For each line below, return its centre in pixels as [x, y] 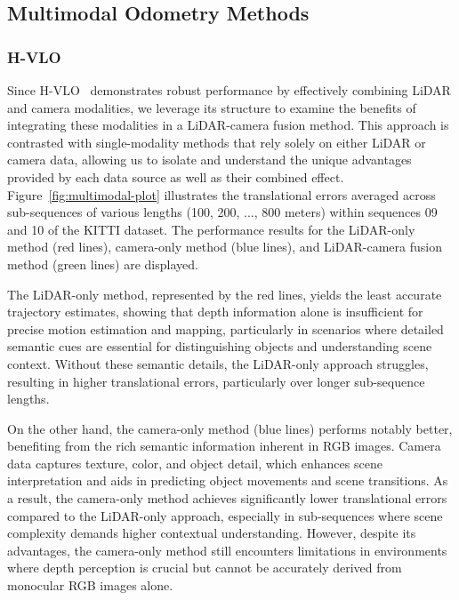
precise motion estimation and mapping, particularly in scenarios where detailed [225, 328]
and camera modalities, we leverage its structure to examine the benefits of [212, 107]
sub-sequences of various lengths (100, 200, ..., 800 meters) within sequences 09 [222, 212]
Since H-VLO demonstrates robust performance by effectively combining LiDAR [229, 90]
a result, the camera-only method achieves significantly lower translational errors [227, 498]
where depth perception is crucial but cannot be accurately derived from [205, 568]
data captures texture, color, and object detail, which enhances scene [195, 463]
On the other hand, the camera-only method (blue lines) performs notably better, [230, 428]
